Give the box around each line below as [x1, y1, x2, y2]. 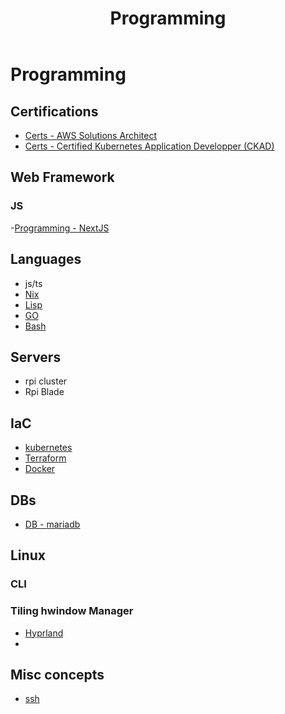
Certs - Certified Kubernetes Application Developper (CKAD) [24, 140, 275, 152]
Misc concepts [10, 666, 105, 683]
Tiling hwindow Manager [10, 604, 134, 618]
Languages [10, 251, 82, 268]
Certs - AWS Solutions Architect [24, 130, 157, 141]
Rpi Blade [24, 386, 65, 398]
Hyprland [24, 627, 64, 639]
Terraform [24, 452, 67, 464]
